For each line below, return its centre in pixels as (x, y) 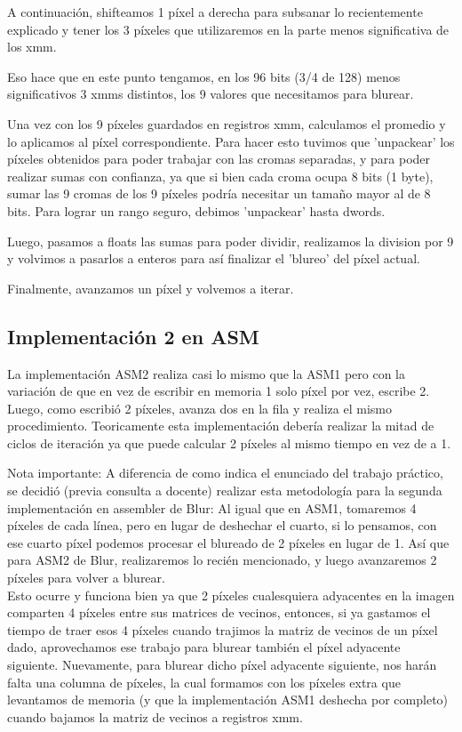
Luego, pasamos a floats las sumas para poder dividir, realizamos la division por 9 (231, 241)
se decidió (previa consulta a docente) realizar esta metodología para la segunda (225, 491)
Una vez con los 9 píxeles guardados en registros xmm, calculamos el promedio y (227, 123)
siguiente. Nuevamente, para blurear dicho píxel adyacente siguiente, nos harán (222, 665)
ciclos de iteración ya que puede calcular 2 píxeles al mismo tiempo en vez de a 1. (229, 442)
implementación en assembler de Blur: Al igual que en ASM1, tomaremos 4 (212, 507)
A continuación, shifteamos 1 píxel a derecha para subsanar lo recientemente (215, 12)
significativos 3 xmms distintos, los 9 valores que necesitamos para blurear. (211, 94)
